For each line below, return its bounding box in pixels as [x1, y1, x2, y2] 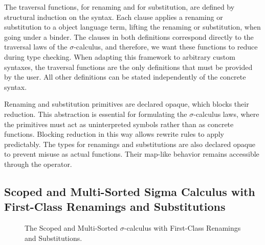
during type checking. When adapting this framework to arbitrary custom [4, 51, 235, 62]
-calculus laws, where [193, 108, 259, 119]
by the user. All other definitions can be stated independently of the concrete [4, 71, 246, 82]
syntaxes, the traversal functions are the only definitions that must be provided [4, 61, 253, 72]
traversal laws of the [4, 41, 68, 52]
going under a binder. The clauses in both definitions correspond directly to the [4, 31, 254, 42]
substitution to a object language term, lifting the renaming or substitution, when [4, 21, 261, 32]
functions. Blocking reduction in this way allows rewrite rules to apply [4, 129, 225, 139]
